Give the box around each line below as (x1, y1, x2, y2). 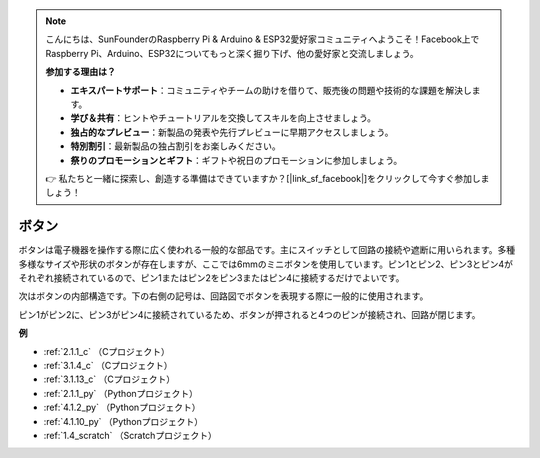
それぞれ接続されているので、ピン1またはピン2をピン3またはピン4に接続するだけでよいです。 (18, 271, 405, 284)
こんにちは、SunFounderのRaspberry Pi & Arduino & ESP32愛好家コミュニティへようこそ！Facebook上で (45, 33, 480, 45)
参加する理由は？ (45, 66, 116, 78)
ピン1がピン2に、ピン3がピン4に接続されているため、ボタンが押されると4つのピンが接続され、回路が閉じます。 (18, 308, 481, 320)
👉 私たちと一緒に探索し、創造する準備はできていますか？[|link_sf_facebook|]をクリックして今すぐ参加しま (45, 172, 490, 184)
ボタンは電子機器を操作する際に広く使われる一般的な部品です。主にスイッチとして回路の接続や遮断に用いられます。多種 (18, 244, 516, 256)
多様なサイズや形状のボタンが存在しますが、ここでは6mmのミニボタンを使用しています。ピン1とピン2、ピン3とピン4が (18, 258, 514, 270)
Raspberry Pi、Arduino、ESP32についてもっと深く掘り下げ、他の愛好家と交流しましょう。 (45, 47, 419, 59)
